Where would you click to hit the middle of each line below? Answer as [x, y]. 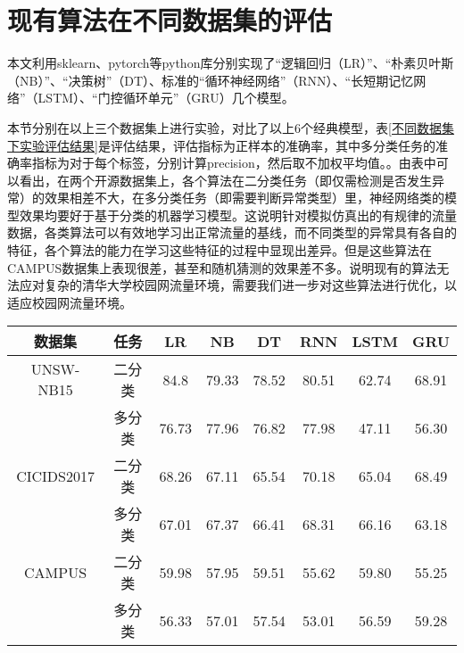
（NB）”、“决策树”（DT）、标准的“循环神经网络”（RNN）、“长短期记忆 [211, 80]
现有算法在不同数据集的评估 [170, 20]
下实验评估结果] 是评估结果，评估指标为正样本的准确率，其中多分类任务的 [221, 145]
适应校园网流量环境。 [70, 302]
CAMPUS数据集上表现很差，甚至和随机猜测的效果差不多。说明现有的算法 [222, 267]
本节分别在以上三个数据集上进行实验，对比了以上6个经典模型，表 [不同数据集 [231, 127]
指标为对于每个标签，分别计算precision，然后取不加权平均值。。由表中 [234, 163]
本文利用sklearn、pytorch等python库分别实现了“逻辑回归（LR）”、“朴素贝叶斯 [231, 63]
